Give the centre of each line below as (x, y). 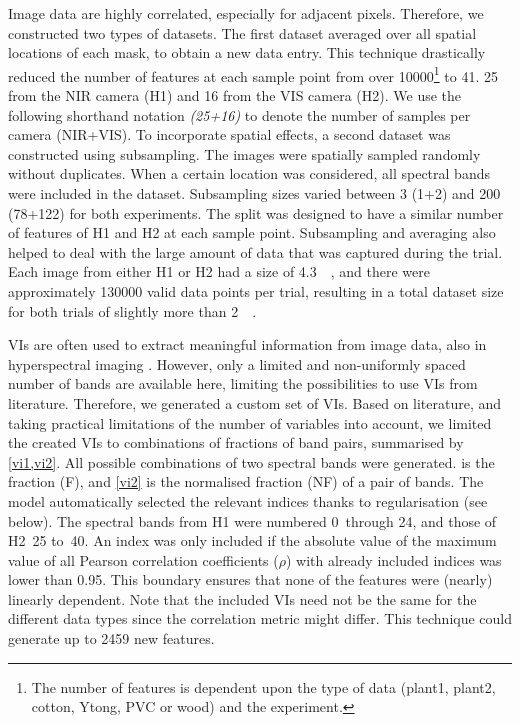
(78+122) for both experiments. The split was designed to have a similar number (256, 212)
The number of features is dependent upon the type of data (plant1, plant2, (263, 686)
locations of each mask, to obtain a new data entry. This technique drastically (247, 52)
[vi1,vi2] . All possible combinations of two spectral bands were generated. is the (251, 461)
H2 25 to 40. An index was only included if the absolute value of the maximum (252, 540)
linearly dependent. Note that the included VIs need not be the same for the (242, 598)
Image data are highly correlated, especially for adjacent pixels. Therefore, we (246, 13)
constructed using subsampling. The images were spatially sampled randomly (244, 153)
